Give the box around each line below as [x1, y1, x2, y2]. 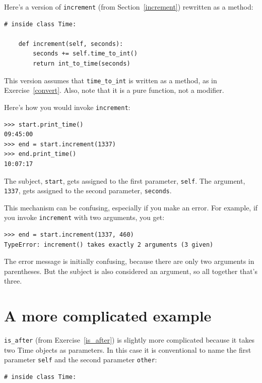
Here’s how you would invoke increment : [4, 101, 130, 112]
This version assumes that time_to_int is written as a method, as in [4, 75, 217, 85]
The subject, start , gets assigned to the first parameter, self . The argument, [4, 175, 245, 186]
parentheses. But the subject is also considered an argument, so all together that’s [4, 265, 257, 276]
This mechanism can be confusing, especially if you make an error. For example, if [4, 202, 258, 212]
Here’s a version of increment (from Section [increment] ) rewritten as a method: [4, 2, 253, 12]
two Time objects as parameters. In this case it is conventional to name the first [4, 344, 251, 355]
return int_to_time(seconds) [33, 60, 130, 68]
